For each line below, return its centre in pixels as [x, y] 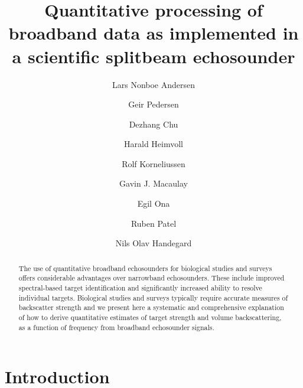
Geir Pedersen [154, 104]
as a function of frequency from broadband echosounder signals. [116, 327]
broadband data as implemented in [154, 33]
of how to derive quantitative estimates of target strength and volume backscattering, [150, 317]
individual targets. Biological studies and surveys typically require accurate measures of [153, 297]
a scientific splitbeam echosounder [154, 56]
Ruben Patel [154, 223]
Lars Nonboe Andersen [154, 84]
